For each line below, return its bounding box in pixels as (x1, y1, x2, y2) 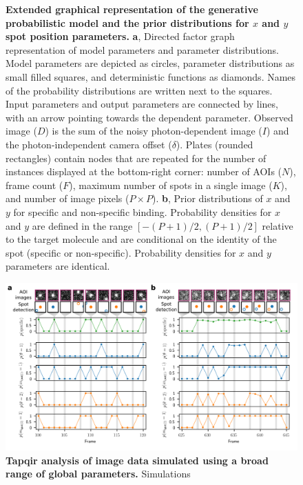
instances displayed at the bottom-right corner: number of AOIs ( (6, 164, 282, 179)
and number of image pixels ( (6, 191, 129, 206)
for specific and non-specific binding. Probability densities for (13, 204, 272, 219)
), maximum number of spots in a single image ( (69, 177, 273, 192)
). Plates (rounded (176, 137, 253, 151)
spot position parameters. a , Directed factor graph (6, 29, 235, 43)
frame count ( (6, 177, 63, 192)
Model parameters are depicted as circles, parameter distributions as (6, 56, 295, 70)
